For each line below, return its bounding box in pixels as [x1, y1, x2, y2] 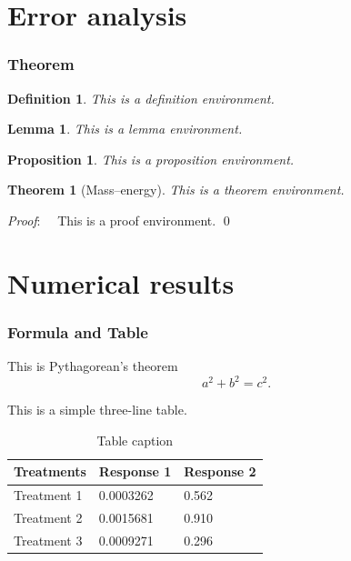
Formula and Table [7, 320, 148, 343]
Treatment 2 [14, 508, 83, 527]
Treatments [14, 462, 86, 481]
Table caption [96, 430, 174, 449]
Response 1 [98, 462, 172, 481]
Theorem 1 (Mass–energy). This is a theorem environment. [7, 180, 345, 199]
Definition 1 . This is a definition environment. [7, 88, 275, 107]
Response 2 [184, 462, 256, 481]
